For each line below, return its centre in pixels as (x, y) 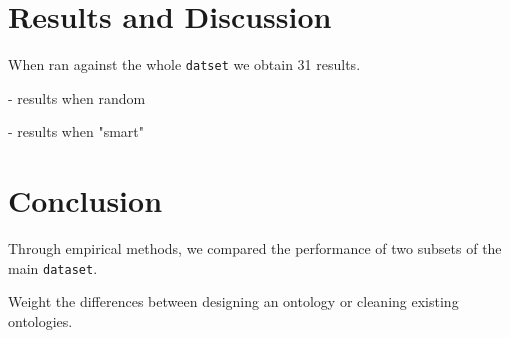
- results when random (77, 97)
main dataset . (53, 267)
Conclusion (85, 200)
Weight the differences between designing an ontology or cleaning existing (233, 301)
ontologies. (40, 320)
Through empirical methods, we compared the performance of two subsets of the (255, 248)
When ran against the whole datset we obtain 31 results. (184, 64)
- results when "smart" (76, 131)
